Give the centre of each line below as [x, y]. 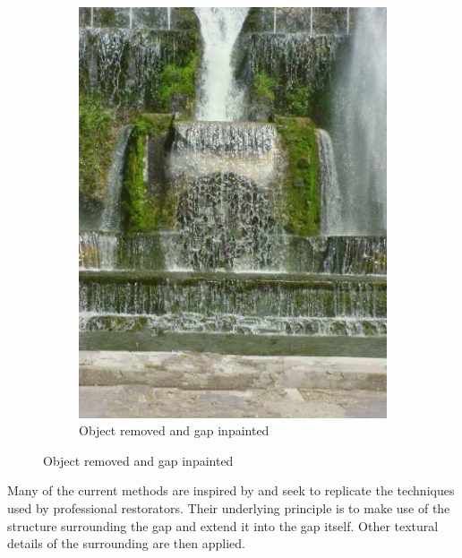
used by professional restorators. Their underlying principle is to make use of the [229, 508]
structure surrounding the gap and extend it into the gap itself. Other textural [223, 525]
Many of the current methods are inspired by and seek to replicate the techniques [231, 490]
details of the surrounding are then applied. [126, 543]
